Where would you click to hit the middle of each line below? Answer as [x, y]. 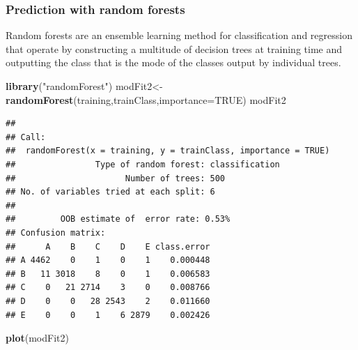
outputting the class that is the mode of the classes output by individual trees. [173, 62]
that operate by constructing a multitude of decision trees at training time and [174, 48]
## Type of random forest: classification [143, 164]
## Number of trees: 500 [115, 178]
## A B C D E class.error [108, 246]
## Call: [26, 137]
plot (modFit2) [37, 338]
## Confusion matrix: [56, 233]
